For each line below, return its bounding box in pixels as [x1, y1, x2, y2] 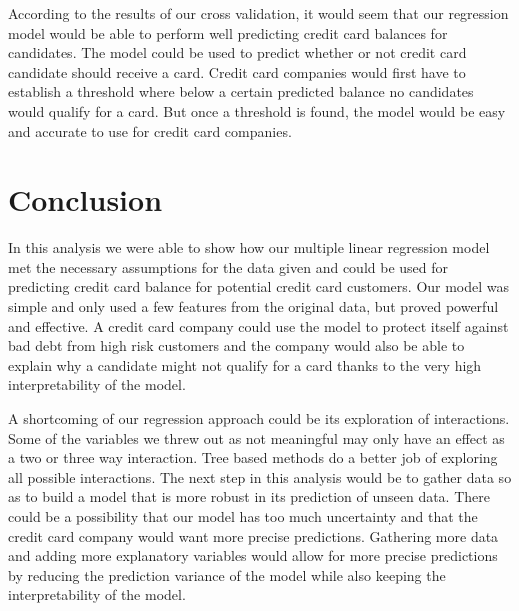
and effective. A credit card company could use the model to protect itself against [8, 315, 509, 336]
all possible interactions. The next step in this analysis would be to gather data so [8, 466, 512, 487]
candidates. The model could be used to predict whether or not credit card [8, 42, 467, 63]
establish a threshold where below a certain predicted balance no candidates [8, 81, 474, 102]
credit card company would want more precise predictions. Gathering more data [8, 525, 499, 546]
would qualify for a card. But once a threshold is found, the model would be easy [8, 100, 506, 121]
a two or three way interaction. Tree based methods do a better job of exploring [8, 447, 498, 468]
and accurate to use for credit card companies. [8, 120, 292, 141]
